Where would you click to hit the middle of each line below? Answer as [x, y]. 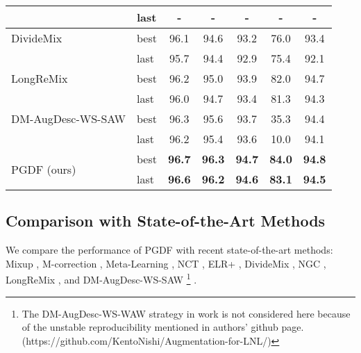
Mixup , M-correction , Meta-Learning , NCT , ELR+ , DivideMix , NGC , [166, 263]
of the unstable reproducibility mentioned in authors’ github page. [163, 327]
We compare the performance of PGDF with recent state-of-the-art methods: [169, 250]
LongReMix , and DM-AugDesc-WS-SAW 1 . [101, 279]
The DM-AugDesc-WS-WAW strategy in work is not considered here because [186, 313]
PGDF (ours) [44, 169]
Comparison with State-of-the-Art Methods [166, 221]
